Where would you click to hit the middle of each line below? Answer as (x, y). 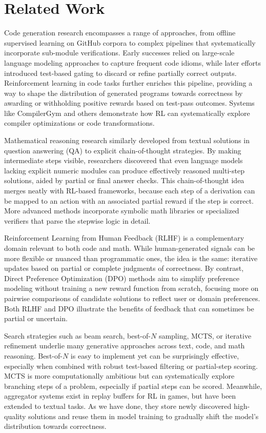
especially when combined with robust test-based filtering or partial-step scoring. (131, 366)
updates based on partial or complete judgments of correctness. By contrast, (124, 268)
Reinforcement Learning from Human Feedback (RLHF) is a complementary (124, 238)
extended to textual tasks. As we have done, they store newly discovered (118, 406)
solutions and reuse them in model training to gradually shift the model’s (144, 416)
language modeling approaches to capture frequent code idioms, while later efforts (132, 62)
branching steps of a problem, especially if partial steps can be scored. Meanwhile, (133, 386)
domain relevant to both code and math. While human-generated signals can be (130, 248)
